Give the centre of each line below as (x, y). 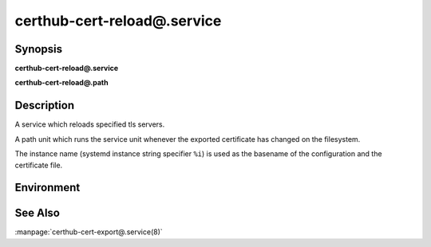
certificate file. (39, 165)
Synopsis (39, 49)
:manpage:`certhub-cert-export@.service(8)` (89, 232)
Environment (47, 188)
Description (45, 106)
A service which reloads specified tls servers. (90, 124)
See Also (37, 213)
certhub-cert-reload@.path (61, 83)
